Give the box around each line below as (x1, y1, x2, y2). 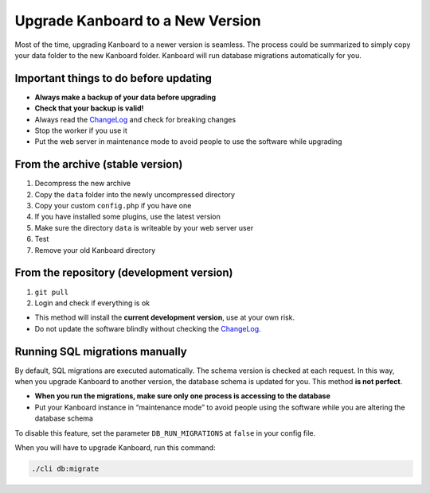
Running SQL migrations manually (14, 344, 187, 358)
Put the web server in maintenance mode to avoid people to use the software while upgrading (34, 137, 342, 146)
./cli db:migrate (31, 464, 100, 473)
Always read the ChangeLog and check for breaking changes (34, 115, 236, 124)
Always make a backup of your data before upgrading (34, 92, 217, 102)
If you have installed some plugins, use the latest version (34, 212, 221, 222)
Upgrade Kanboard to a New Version (14, 12, 262, 29)
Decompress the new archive (34, 179, 131, 188)
